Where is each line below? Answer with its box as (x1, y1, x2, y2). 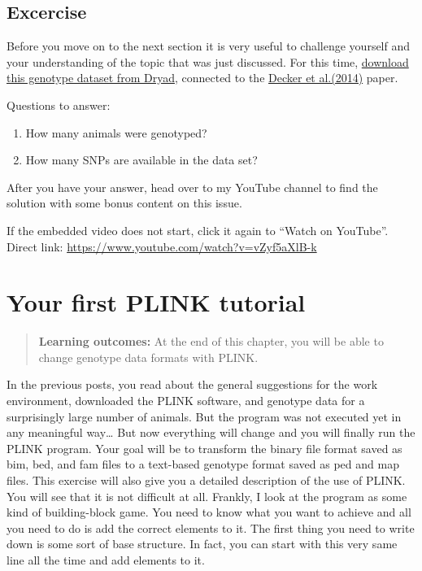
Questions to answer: (7, 96, 111, 113)
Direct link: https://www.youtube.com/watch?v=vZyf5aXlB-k (7, 238, 317, 255)
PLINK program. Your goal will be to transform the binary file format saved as (7, 439, 402, 456)
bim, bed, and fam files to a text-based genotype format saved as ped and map (7, 455, 399, 473)
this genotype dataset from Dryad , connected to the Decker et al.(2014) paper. (7, 69, 398, 86)
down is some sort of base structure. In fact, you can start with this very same (7, 535, 398, 552)
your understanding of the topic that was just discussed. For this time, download (7, 53, 409, 70)
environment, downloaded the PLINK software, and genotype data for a (7, 392, 365, 409)
